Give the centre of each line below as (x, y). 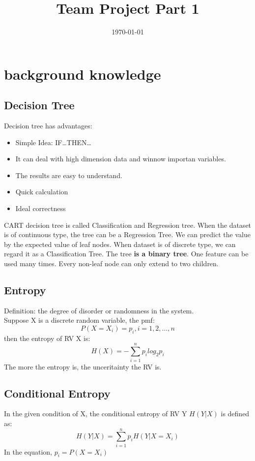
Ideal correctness (41, 208)
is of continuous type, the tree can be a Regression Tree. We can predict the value (127, 234)
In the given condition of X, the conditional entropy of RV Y (96, 414)
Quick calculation (42, 192)
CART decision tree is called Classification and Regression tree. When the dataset (128, 225)
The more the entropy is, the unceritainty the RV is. (83, 366)
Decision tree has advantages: (48, 126)
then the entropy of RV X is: (47, 338)
